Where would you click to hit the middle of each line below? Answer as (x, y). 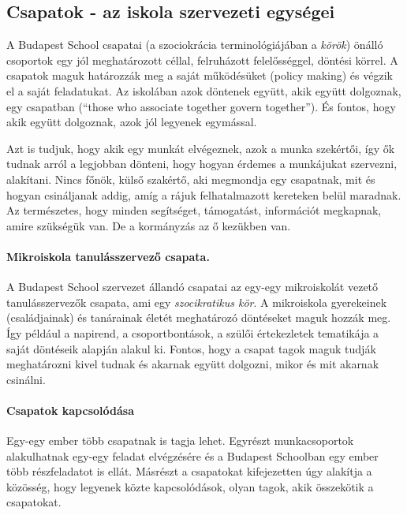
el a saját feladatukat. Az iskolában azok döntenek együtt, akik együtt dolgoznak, (204, 90)
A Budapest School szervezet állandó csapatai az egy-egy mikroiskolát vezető (192, 287)
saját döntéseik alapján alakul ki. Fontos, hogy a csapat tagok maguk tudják (191, 348)
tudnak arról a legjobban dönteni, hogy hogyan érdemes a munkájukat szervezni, (202, 164)
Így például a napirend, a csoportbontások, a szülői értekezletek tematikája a (193, 332)
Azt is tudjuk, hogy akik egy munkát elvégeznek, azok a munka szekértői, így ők (201, 148)
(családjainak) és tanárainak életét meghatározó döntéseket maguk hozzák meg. (199, 317)
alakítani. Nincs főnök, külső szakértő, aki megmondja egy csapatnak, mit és (191, 179)
